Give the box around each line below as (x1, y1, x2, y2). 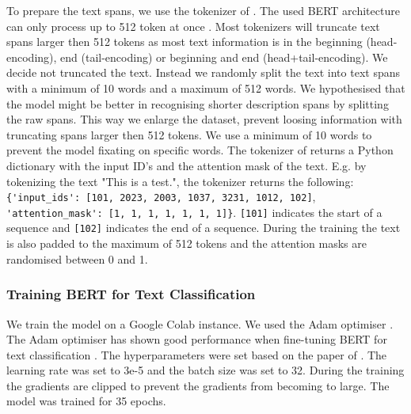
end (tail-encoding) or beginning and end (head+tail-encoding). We (60, 48, 388, 65)
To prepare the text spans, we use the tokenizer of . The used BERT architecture (6, 2, 400, 18)
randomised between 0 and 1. (6, 250, 148, 267)
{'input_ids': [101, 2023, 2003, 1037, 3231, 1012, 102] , (6, 188, 316, 205)
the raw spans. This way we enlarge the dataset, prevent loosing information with (6, 111, 402, 127)
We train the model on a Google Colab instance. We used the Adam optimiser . (6, 315, 394, 332)
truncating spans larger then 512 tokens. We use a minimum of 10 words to (6, 126, 372, 142)
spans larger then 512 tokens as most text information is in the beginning (6, 33, 363, 50)
